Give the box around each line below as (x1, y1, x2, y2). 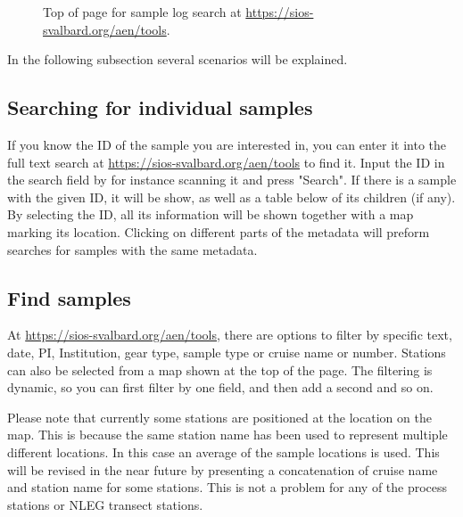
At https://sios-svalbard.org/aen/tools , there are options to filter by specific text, (7, 325, 452, 344)
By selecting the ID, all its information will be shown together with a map (7, 205, 414, 224)
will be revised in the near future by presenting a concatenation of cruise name (7, 460, 438, 479)
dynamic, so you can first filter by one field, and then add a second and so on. (7, 378, 434, 397)
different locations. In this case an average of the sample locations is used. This (7, 442, 440, 461)
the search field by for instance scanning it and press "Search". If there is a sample (7, 170, 457, 189)
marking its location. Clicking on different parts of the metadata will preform (7, 222, 430, 241)
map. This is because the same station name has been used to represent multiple (7, 425, 448, 444)
